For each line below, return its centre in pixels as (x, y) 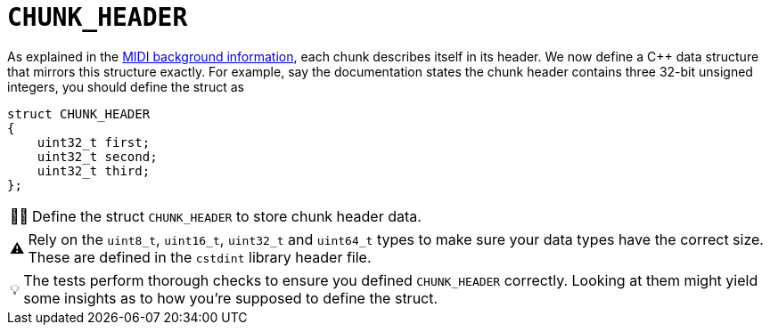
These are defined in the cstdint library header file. (200, 257)
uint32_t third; (94, 170)
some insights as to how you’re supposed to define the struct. (231, 298)
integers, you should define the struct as (126, 86)
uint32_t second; (97, 156)
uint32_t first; (94, 142)
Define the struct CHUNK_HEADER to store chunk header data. (227, 216)
